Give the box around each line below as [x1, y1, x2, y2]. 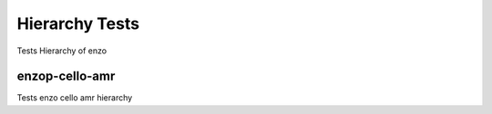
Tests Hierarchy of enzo [16, 45, 108, 56]
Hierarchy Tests [16, 14, 140, 33]
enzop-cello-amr [16, 69, 116, 84]
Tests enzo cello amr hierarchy [16, 92, 133, 103]
